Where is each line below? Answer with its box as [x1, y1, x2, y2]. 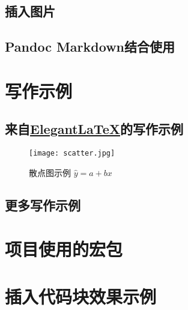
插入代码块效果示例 [5, 284, 157, 308]
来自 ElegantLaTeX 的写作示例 [5, 120, 183, 138]
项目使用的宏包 [5, 237, 123, 261]
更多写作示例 [5, 195, 80, 214]
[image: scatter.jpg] [29, 149, 115, 158]
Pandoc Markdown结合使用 [5, 37, 175, 56]
